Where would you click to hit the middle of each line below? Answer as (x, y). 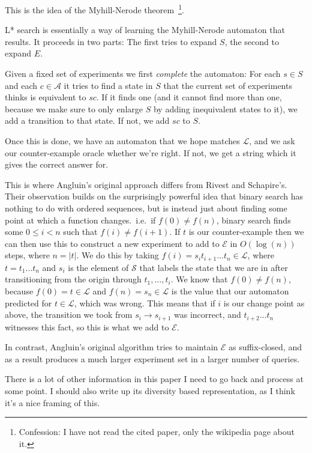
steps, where (27, 255)
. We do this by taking (118, 255)
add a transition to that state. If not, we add (87, 120)
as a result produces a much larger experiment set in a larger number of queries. (152, 358)
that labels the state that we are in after (214, 267)
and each (21, 85)
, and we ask (272, 141)
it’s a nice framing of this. (52, 402)
